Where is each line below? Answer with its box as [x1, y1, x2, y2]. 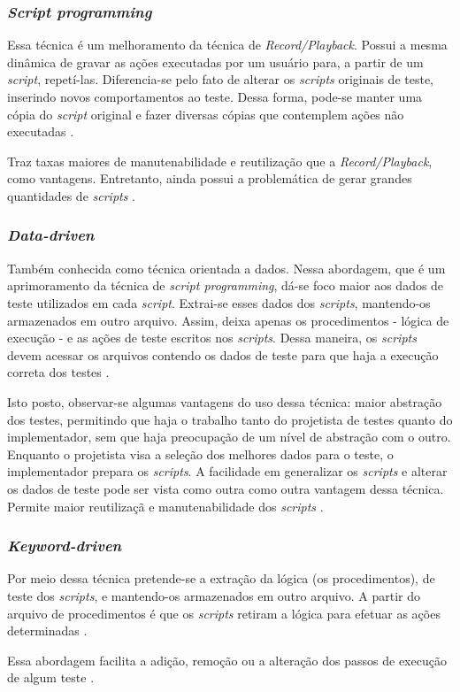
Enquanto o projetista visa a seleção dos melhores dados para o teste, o [7, 444, 394, 463]
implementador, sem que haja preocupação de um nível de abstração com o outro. [7, 427, 451, 446]
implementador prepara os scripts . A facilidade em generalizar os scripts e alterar [7, 462, 448, 481]
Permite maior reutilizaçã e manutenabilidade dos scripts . [7, 496, 324, 515]
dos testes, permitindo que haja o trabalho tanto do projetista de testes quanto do [7, 410, 453, 428]
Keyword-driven [7, 534, 122, 557]
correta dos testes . [7, 363, 110, 381]
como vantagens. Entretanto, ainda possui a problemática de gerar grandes [7, 169, 412, 188]
